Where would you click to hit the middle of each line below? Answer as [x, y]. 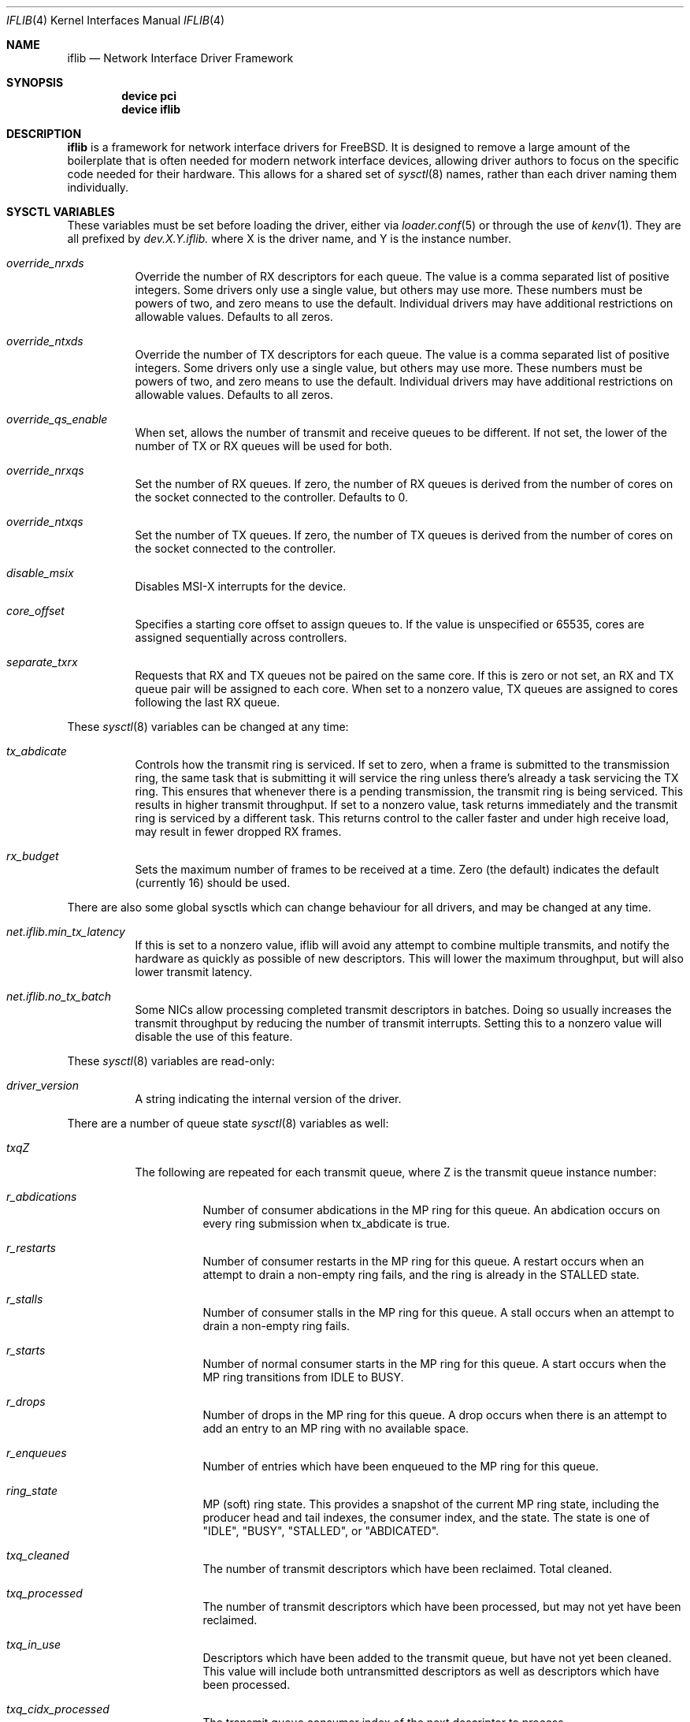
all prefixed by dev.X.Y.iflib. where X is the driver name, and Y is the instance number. [289, 239]
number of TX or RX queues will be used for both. [263, 446]
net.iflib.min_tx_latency [66, 932]
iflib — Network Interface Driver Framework [180, 58]
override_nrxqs [45, 470]
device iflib [151, 109]
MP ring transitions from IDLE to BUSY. [303, 1377]
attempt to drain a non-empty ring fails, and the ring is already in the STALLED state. [421, 1275]
